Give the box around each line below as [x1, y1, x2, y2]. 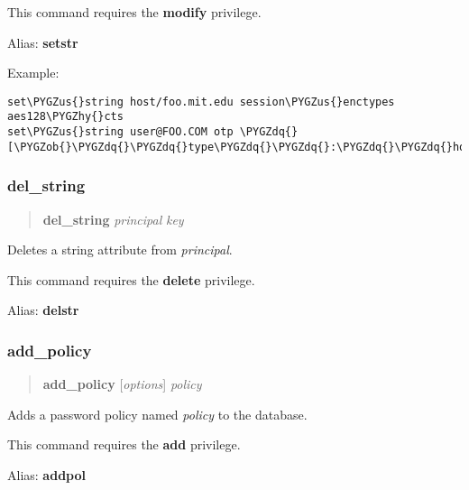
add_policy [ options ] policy [42, 374, 202, 393]
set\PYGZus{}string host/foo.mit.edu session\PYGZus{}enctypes [7, 95, 395, 108]
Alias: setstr [7, 32, 78, 51]
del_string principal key [42, 209, 184, 228]
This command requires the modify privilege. [7, 3, 262, 21]
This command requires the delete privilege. [7, 270, 255, 289]
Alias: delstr [7, 300, 79, 319]
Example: [7, 63, 60, 82]
